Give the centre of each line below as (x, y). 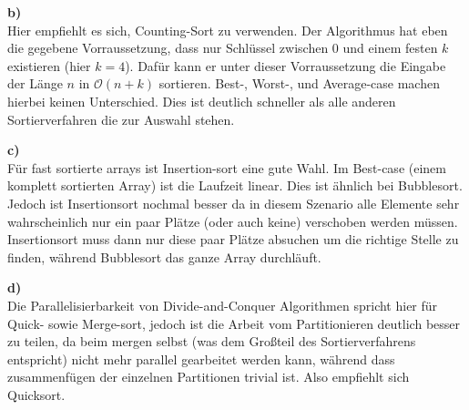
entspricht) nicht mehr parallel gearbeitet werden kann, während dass (201, 359)
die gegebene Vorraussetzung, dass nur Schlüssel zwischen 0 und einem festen (223, 48)
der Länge (35, 83)
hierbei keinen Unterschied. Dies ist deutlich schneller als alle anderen (202, 101)
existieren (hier (49, 65)
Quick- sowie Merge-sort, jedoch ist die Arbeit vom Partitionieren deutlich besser (234, 323)
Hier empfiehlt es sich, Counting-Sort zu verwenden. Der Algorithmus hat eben (228, 30)
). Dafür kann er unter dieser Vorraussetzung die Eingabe (285, 65)
